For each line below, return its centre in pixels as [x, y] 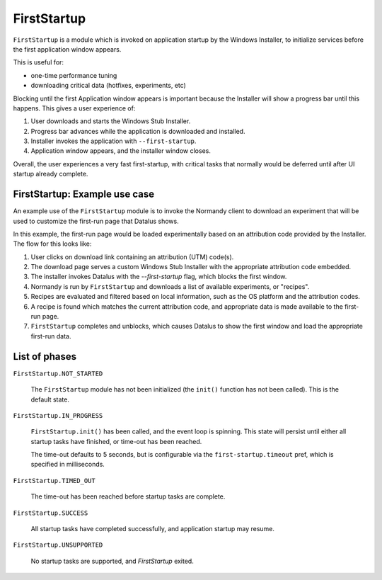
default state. [50, 399]
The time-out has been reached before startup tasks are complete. [128, 496]
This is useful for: [38, 62]
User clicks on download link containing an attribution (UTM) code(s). [132, 257]
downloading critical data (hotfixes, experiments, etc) [109, 86]
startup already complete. [51, 174]
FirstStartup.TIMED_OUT [54, 481]
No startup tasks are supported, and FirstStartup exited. [112, 561]
